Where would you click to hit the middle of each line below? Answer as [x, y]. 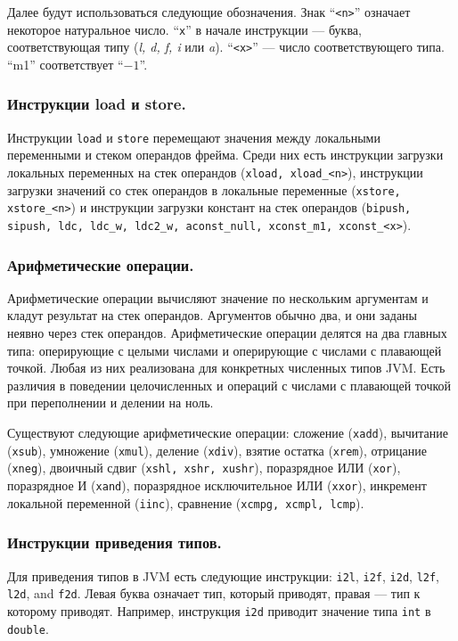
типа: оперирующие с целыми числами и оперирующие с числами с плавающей [225, 350]
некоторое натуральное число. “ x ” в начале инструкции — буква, [184, 29]
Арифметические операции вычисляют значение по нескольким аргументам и [218, 297]
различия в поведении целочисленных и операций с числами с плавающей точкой [229, 385]
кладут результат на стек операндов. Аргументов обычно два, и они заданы [213, 315]
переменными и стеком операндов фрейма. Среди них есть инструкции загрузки [225, 155]
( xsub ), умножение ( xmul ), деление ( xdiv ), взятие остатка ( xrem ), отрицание [217, 450]
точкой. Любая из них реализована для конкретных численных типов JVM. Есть [226, 368]
